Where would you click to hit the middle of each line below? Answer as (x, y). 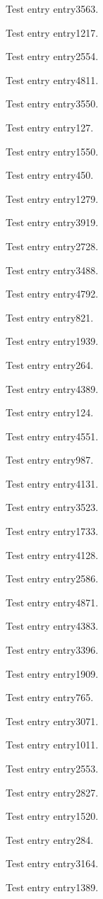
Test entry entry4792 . (52, 294)
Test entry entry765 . (50, 697)
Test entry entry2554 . (52, 56)
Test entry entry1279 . (52, 198)
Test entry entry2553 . (52, 768)
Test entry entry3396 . (52, 650)
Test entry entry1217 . (52, 32)
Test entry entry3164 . (52, 863)
